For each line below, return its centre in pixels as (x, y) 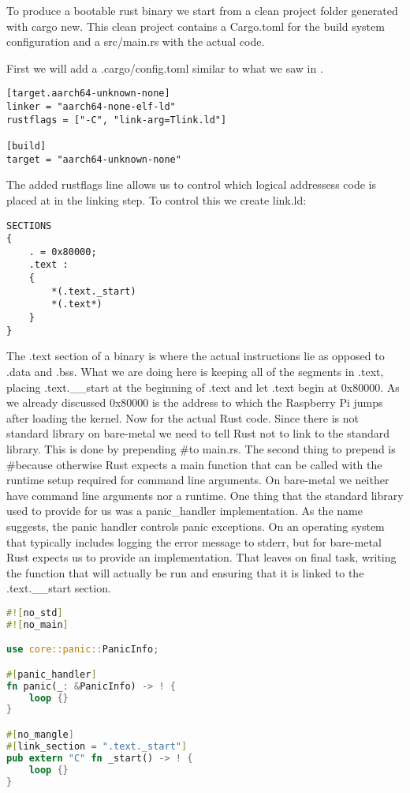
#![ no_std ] (35, 613)
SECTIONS (29, 225)
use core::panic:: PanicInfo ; (83, 650)
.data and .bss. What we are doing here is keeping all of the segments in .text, (195, 371)
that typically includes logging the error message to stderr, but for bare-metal (194, 541)
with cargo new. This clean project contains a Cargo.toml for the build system (196, 26)
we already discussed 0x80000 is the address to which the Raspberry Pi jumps (195, 402)
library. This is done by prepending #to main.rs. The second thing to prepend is (201, 448)
